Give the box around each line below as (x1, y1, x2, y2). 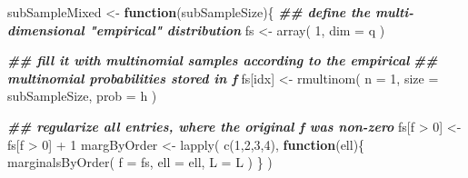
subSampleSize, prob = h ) (7, 86, 157, 105)
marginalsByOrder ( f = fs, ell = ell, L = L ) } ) (7, 153, 273, 172)
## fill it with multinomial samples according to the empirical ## (7, 51, 438, 70)
